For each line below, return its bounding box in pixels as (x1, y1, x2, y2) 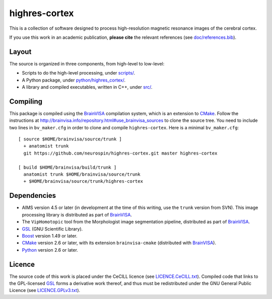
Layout (9, 47, 32, 56)
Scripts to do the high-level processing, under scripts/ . (22, 70, 135, 76)
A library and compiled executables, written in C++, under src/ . (22, 84, 153, 90)
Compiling (9, 97, 43, 106)
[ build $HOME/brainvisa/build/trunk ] (18, 164, 117, 170)
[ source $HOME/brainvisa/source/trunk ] (18, 136, 122, 142)
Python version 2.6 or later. (22, 247, 78, 253)
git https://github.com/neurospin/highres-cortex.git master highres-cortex (23, 150, 218, 156)
